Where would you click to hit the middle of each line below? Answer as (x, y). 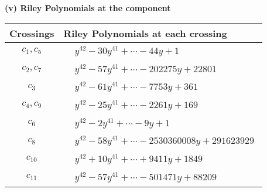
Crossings (32, 33)
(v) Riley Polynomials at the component (88, 8)
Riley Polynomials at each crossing (145, 33)
